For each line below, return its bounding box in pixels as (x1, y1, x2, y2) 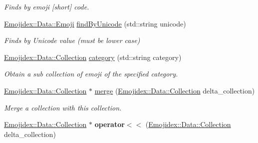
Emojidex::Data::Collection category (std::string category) (4, 51, 182, 62)
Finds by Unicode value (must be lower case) (4, 35, 140, 45)
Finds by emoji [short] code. (4, 1, 89, 11)
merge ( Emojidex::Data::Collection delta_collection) (94, 85, 255, 95)
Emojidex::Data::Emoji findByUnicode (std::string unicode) (4, 18, 186, 28)
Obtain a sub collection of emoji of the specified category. (4, 68, 178, 79)
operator (94, 119, 125, 129)
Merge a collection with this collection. (4, 102, 122, 112)
